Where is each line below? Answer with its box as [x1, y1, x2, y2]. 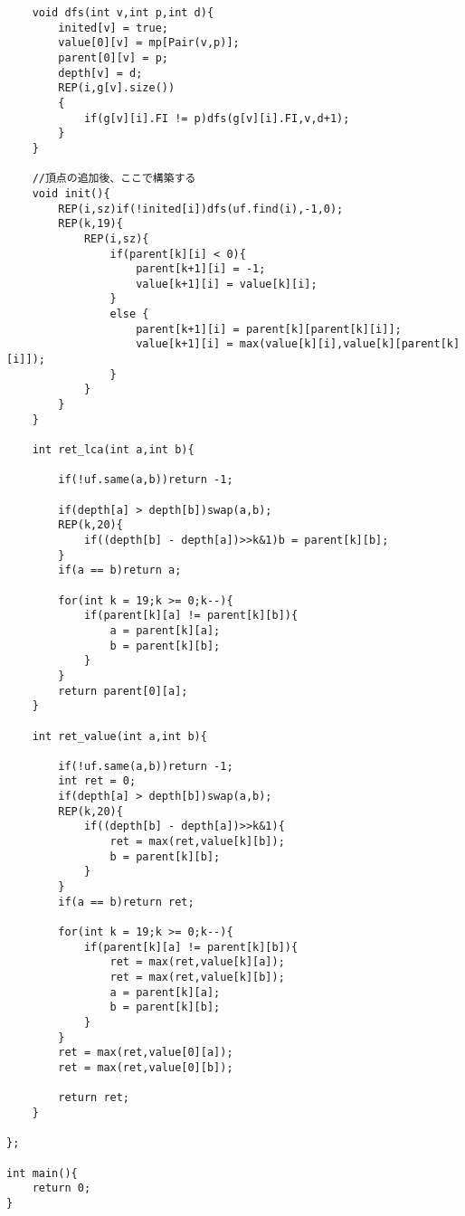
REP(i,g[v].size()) [58, 81, 176, 95]
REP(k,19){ [58, 217, 123, 231]
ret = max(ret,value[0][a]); [58, 1046, 233, 1059]
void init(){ [32, 186, 110, 200]
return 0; [32, 1182, 91, 1195]
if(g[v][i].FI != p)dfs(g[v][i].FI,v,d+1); [83, 111, 350, 125]
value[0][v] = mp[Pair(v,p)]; [58, 36, 240, 50]
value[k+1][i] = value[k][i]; [136, 277, 318, 290]
